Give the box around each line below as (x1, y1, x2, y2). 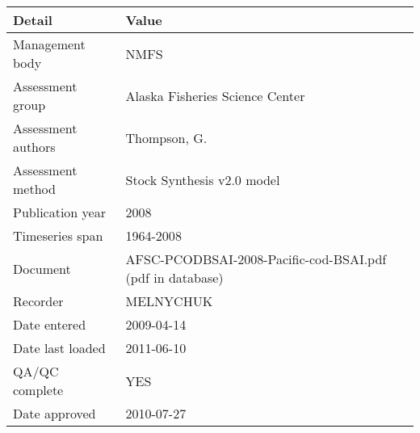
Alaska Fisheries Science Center (125, 86, 305, 105)
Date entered (13, 315, 86, 334)
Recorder (13, 292, 64, 310)
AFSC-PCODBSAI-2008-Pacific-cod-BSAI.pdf (125, 250, 387, 268)
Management (13, 35, 86, 53)
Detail (13, 11, 52, 29)
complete (13, 380, 64, 399)
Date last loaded (13, 338, 106, 357)
